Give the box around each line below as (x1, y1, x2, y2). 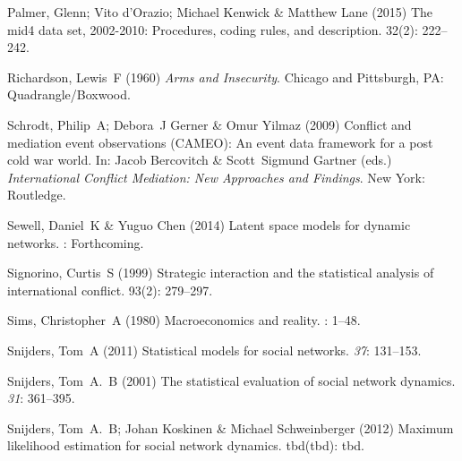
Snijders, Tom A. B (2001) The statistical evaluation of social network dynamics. (7, 371, 456, 389)
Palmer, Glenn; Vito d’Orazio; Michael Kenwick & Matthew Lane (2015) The (7, 3, 433, 21)
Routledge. (7, 185, 66, 204)
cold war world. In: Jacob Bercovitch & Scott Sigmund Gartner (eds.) (7, 150, 392, 169)
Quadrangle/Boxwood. (7, 85, 131, 104)
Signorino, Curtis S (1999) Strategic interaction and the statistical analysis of (7, 263, 434, 282)
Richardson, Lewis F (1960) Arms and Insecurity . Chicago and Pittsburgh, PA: (7, 67, 444, 86)
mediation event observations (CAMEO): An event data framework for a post (7, 132, 433, 151)
